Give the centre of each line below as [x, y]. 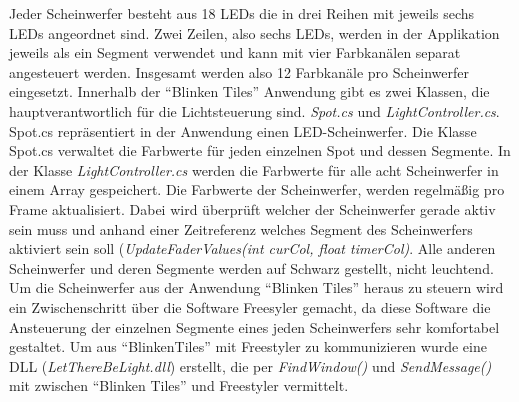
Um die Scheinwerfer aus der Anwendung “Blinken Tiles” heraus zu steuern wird [256, 287]
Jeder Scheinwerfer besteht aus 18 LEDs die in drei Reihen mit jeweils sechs [242, 13]
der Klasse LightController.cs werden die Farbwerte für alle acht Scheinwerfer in [254, 169]
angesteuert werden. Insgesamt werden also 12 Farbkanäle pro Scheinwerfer [239, 71]
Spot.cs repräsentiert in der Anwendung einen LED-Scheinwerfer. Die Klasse [243, 130]
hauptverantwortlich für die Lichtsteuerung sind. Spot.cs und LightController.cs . [254, 110]
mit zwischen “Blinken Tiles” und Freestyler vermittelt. [179, 385]
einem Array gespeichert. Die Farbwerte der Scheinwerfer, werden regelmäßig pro [257, 189]
